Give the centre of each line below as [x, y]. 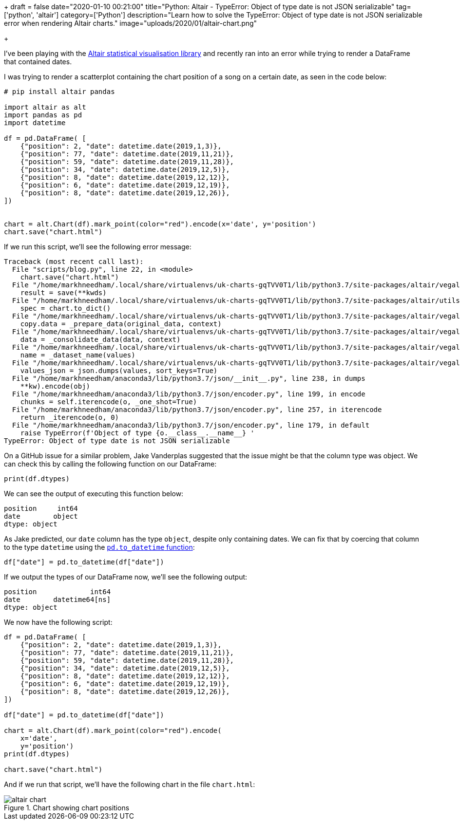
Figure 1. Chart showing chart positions [67, 808]
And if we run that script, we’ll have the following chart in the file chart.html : [130, 784]
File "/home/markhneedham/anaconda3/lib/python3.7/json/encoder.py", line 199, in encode [189, 394]
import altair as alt [45, 107]
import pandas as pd [43, 115]
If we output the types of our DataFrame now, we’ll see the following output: [126, 577]
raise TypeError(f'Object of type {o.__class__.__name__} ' [137, 433]
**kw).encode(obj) [55, 386]
